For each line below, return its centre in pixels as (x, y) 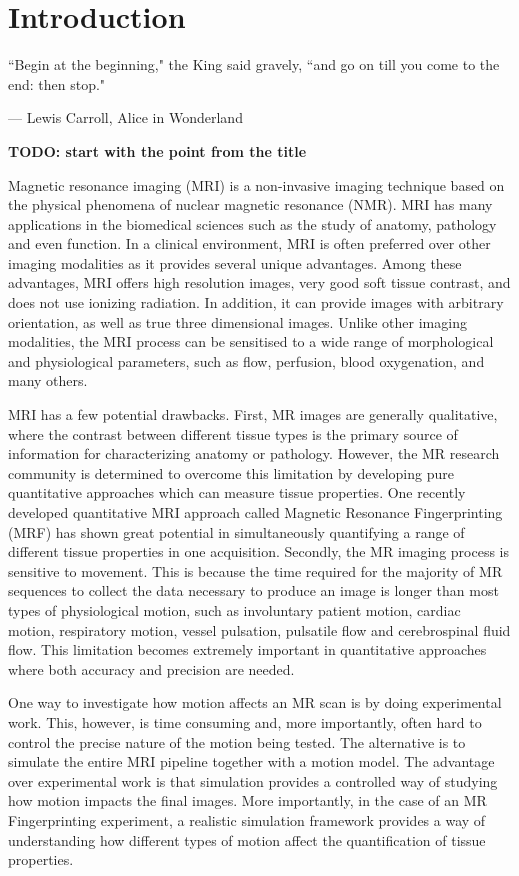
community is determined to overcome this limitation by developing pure (231, 472)
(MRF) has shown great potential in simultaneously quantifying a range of (236, 531)
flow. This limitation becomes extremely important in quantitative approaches (247, 649)
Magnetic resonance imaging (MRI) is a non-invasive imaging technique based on (256, 184)
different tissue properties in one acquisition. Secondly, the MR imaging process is (259, 551)
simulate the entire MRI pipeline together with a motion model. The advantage (251, 761)
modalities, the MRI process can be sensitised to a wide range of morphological (251, 341)
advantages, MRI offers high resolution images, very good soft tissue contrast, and (259, 282)
